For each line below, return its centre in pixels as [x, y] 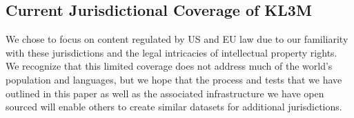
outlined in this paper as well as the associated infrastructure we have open [165, 93]
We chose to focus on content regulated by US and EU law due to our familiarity [177, 39]
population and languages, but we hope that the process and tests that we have [174, 79]
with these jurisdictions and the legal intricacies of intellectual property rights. [171, 52]
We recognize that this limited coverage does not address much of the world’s [169, 66]
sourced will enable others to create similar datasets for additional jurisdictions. [174, 107]
